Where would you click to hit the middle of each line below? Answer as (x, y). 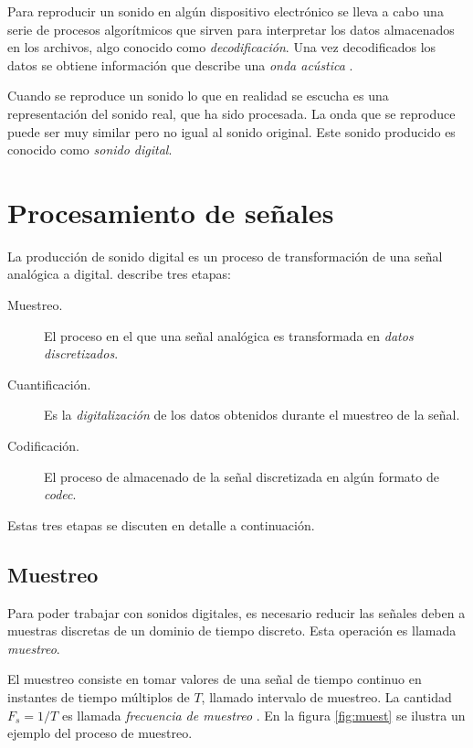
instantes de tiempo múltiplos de (99, 696)
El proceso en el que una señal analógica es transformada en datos (229, 335)
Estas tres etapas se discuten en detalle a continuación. (161, 524)
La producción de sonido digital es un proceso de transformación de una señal (225, 256)
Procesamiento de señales (171, 212)
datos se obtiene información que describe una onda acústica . (180, 64)
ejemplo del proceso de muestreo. (100, 733)
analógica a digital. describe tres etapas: (119, 274)
